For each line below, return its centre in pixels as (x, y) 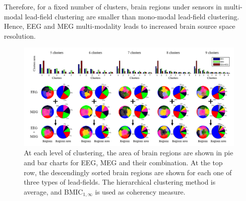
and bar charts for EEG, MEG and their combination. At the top (123, 163)
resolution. (20, 35)
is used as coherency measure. (140, 191)
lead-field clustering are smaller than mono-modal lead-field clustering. (132, 16)
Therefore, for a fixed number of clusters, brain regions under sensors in (113, 6)
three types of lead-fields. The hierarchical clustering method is (120, 182)
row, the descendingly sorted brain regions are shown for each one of (128, 172)
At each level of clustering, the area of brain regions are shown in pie (128, 153)
